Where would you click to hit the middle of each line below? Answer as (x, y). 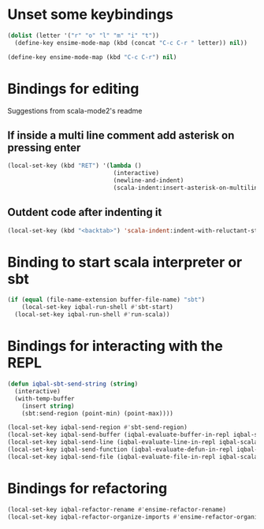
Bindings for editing (73, 89)
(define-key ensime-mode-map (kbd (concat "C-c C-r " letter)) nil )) (131, 43)
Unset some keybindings (91, 15)
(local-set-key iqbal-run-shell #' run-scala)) (92, 315)
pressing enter (44, 147)
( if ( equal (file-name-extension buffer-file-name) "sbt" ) (106, 300)
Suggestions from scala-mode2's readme (75, 110)
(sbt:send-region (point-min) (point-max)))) (98, 413)
